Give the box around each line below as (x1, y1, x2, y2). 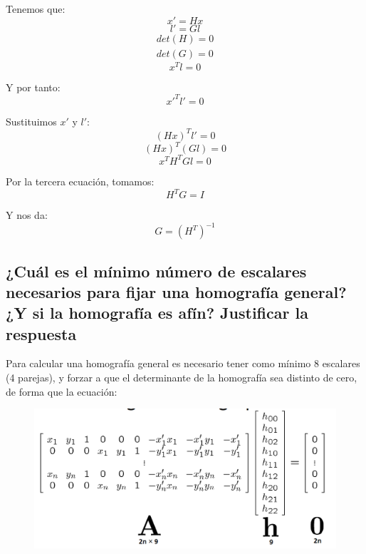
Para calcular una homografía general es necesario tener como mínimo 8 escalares (6, 356, 360, 371)
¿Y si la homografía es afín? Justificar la (6, 302, 308, 324)
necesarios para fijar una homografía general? (6, 280, 347, 302)
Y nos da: (6, 207, 48, 222)
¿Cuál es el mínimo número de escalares (6, 260, 307, 282)
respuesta (6, 322, 77, 344)
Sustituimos (6, 113, 57, 128)
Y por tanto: (6, 79, 61, 94)
